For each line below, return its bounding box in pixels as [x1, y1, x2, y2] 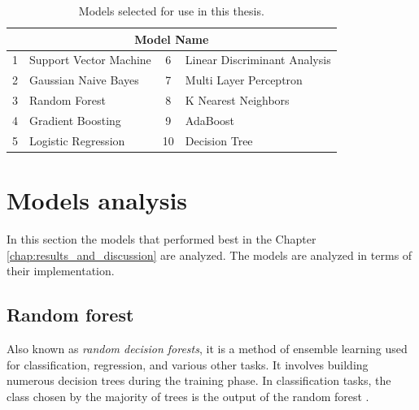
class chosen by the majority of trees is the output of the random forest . [7, 387, 369, 404]
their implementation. [7, 262, 115, 279]
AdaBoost [185, 111, 234, 128]
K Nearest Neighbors [185, 92, 290, 109]
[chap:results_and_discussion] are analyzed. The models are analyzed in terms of [7, 246, 412, 263]
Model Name [134, 30, 209, 47]
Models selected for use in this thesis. [78, 2, 264, 19]
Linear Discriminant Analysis [185, 51, 331, 68]
